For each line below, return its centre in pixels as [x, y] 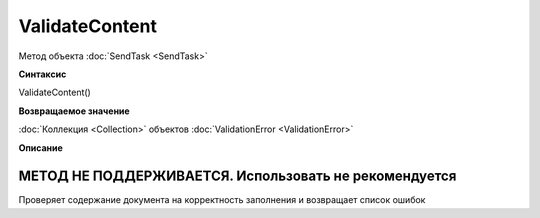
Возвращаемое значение [74, 111]
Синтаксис [42, 74]
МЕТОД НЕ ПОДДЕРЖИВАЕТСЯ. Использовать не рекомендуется [237, 176]
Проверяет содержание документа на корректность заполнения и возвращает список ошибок [222, 200]
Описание [41, 147]
